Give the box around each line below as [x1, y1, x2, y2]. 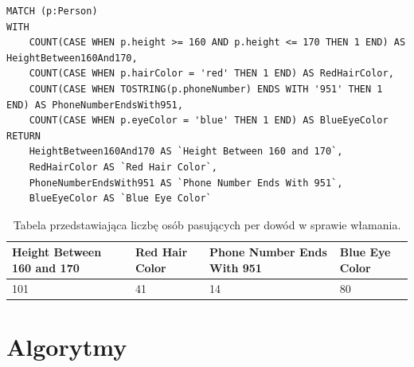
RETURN [6, 130, 41, 142]
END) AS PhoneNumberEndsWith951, [6, 99, 183, 111]
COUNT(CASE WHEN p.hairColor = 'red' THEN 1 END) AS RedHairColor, [29, 68, 394, 80]
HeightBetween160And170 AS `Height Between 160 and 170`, [29, 146, 343, 158]
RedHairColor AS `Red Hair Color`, [29, 161, 217, 173]
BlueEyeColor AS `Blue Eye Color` [29, 193, 212, 205]
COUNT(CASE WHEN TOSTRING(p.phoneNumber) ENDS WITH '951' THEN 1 [29, 83, 383, 95]
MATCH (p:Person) [6, 6, 98, 17]
